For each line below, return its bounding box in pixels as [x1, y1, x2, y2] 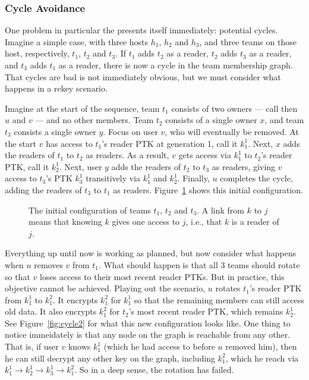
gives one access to [112, 215, 180, 228]
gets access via [178, 149, 231, 161]
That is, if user [5, 340, 59, 353]
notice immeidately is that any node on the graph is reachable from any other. [5, 328, 291, 341]
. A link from [197, 203, 245, 216]
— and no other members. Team [35, 114, 154, 126]
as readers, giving [212, 160, 276, 172]
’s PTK [46, 172, 72, 184]
